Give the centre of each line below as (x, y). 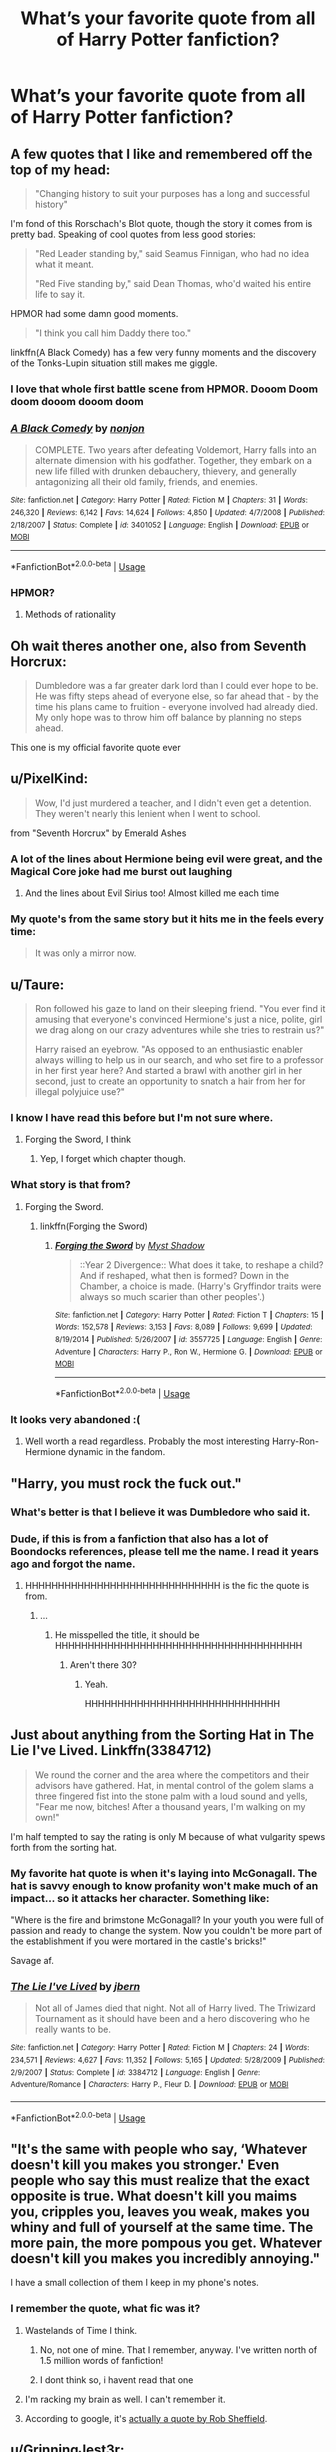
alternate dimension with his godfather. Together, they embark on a (173, 461)
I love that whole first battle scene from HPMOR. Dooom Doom (164, 389)
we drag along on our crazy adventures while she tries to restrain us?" (179, 1030)
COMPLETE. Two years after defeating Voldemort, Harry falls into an (175, 450)
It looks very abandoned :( (75, 1419)
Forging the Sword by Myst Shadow (129, 1245)
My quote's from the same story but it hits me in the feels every (167, 919)
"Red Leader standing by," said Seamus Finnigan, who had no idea (172, 253)
